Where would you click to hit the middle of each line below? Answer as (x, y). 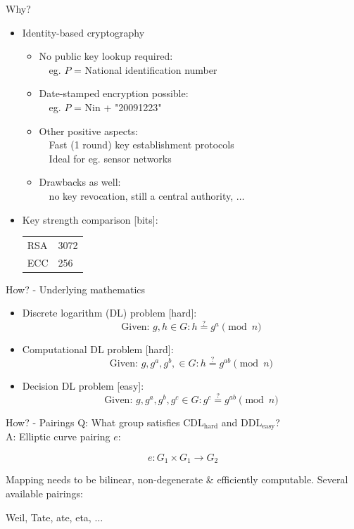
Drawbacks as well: (80, 182)
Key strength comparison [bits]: (90, 219)
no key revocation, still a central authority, (141, 195)
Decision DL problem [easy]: (83, 386)
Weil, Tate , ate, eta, (49, 517)
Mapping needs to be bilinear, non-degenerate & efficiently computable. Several (177, 479)
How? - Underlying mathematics (76, 289)
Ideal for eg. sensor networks (110, 158)
